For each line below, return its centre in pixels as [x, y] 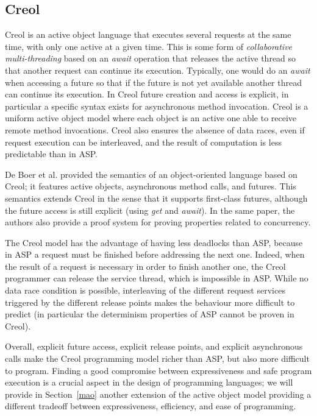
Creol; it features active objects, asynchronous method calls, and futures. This [151, 186]
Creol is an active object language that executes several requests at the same [148, 34]
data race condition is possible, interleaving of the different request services [145, 290]
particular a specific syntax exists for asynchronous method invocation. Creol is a [157, 106]
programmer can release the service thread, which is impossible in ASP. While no [157, 278]
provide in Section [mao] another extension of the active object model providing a [158, 394]
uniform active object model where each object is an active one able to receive [151, 118]
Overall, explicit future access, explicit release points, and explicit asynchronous [154, 346]
